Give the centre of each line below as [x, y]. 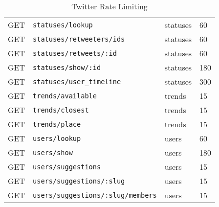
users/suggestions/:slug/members [95, 195]
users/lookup [57, 138]
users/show [53, 152]
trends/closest [61, 110]
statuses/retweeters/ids [79, 39]
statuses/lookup [63, 25]
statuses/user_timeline [77, 81]
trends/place [57, 124]
